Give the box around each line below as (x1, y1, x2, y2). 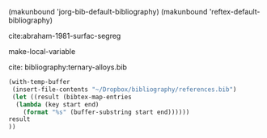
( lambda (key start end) (15, 100, 100, 108)
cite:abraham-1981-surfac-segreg (8, 31, 121, 40)
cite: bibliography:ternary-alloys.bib (8, 62, 128, 72)
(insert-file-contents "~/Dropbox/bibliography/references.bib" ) (11, 85, 237, 94)
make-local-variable (8, 47, 76, 56)
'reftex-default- (209, 7, 261, 16)
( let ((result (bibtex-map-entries (11, 93, 132, 101)
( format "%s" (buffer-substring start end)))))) (23, 108, 190, 116)
